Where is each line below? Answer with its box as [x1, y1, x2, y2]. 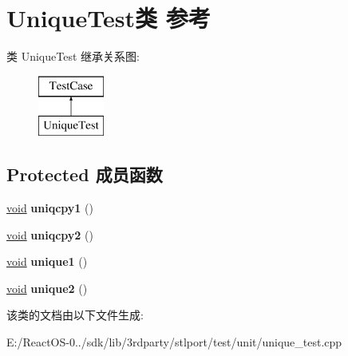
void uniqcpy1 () [6, 200, 93, 216]
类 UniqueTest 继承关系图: [6, 48, 140, 65]
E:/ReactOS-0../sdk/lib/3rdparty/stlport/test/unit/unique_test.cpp [6, 334, 342, 350]
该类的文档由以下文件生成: [6, 307, 144, 323]
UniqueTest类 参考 [6, 2, 211, 34]
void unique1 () [6, 253, 88, 270]
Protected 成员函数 [6, 162, 163, 187]
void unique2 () [6, 279, 88, 296]
